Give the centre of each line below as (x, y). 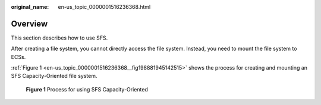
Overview (29, 24)
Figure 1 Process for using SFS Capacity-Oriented (87, 89)
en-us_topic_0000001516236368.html (104, 7)
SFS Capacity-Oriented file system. (54, 76)
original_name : (30, 7)
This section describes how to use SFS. (59, 38)
